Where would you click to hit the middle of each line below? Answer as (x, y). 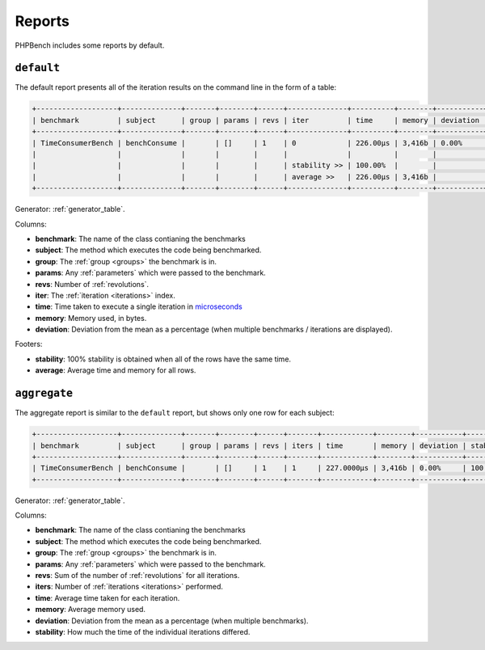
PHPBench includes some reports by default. (90, 45)
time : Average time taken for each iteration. (108, 597)
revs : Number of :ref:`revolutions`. (92, 284)
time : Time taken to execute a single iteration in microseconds (139, 306)
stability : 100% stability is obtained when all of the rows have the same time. (163, 359)
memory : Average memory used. (90, 610)
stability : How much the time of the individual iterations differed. (143, 631)
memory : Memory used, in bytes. (91, 318)
